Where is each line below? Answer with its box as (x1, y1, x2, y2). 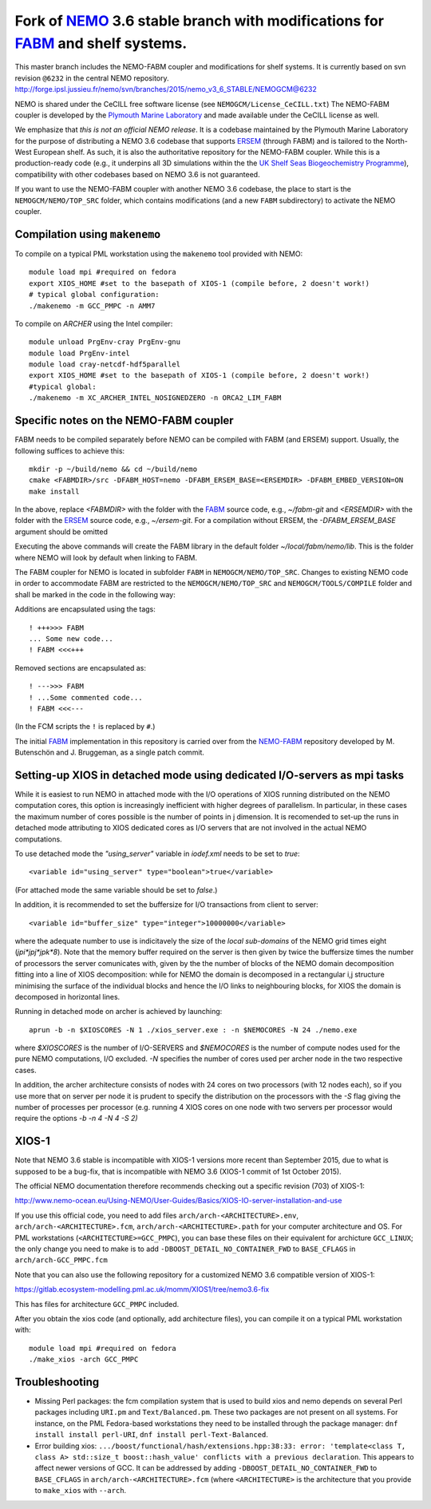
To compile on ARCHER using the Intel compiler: (14, 319, 173, 328)
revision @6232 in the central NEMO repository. (14, 73, 169, 83)
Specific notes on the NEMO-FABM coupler (14, 414, 235, 427)
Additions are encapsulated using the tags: (14, 604, 156, 614)
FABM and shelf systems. (14, 34, 188, 52)
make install (29, 487, 80, 496)
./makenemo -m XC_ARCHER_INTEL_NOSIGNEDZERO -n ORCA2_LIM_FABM (29, 394, 282, 402)
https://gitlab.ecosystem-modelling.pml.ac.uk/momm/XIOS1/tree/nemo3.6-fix (14, 1285, 270, 1294)
